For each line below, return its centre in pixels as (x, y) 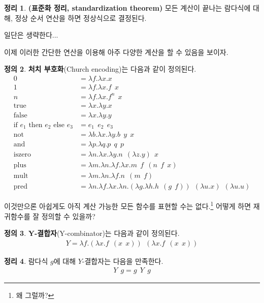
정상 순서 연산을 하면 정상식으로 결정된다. (81, 18)
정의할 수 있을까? (68, 216)
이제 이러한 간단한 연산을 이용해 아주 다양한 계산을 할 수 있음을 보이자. (116, 52)
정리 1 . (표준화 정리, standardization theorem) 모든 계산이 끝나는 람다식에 (127, 8)
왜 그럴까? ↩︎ (35, 295)
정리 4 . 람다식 (26, 261)
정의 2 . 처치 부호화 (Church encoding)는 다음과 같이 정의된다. (100, 69)
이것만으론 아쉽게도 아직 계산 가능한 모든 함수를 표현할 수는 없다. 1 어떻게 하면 (128, 205)
